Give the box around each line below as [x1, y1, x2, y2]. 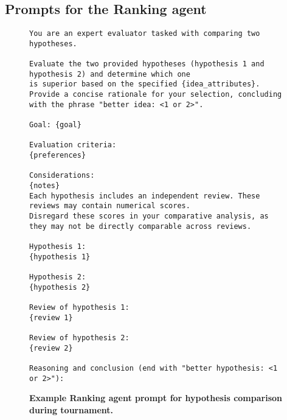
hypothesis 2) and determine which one [29, 69, 190, 79]
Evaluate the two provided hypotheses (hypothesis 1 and [29, 60, 265, 69]
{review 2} [29, 343, 73, 352]
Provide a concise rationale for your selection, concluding [29, 90, 282, 99]
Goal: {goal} [29, 121, 81, 130]
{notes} [29, 181, 60, 191]
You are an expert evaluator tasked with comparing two [29, 29, 260, 38]
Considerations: [29, 171, 95, 180]
